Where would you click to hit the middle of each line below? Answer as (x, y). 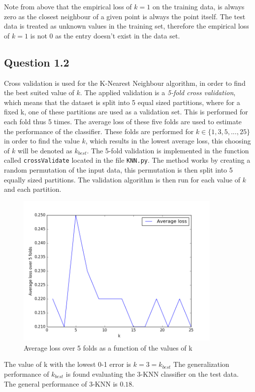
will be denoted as (45, 150)
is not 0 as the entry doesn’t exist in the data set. (105, 35)
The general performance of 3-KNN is (61, 383)
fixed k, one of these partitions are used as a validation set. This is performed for (126, 112)
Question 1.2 (37, 62)
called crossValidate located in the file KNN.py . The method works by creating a (127, 160)
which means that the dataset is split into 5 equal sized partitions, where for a (122, 102)
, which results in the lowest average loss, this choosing (168, 141)
